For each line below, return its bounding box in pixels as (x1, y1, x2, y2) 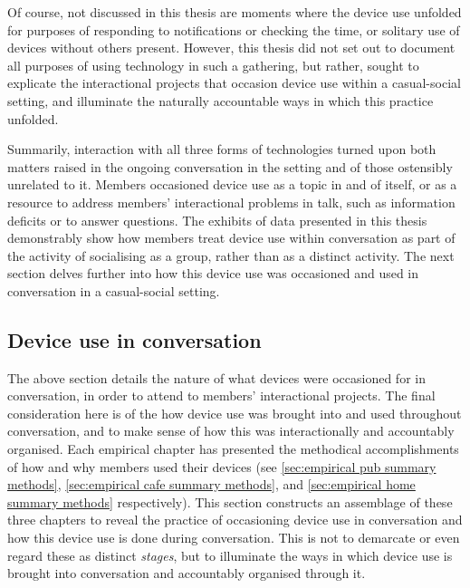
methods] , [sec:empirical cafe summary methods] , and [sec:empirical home (7, 475, 416, 494)
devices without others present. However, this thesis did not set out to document (7, 38, 456, 57)
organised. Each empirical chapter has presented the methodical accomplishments (7, 439, 459, 458)
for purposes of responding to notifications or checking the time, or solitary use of (7, 20, 460, 39)
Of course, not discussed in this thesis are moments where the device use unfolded (7, 3, 462, 21)
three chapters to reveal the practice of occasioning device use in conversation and (7, 510, 463, 529)
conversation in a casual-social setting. (7, 281, 220, 300)
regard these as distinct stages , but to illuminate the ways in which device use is (7, 545, 453, 564)
